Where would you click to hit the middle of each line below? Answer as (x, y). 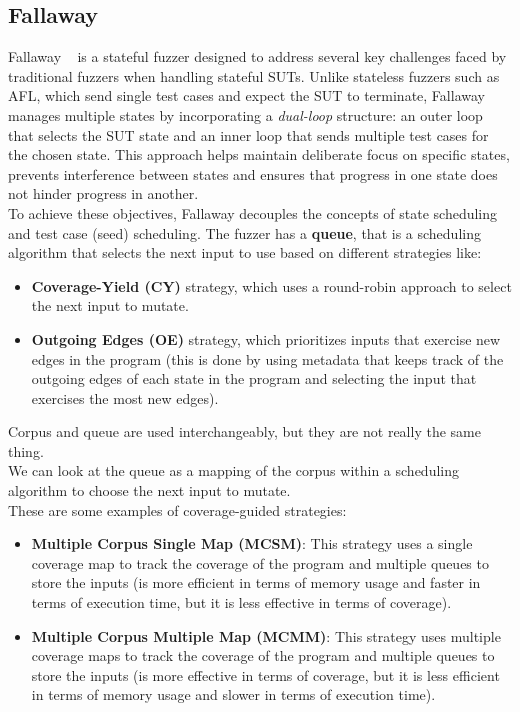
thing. (26, 450)
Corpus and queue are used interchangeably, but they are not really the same (244, 431)
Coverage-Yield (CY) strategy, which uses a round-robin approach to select (271, 285)
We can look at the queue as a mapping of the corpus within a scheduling (233, 470)
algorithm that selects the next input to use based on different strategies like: (245, 252)
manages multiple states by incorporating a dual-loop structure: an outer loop (245, 114)
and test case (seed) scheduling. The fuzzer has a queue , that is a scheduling (244, 232)
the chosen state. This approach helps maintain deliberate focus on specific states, (259, 154)
